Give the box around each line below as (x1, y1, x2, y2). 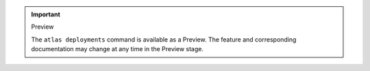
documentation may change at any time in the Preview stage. (31, 45, 203, 53)
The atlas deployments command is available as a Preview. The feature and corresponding (31, 35, 297, 44)
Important (31, 10, 61, 18)
